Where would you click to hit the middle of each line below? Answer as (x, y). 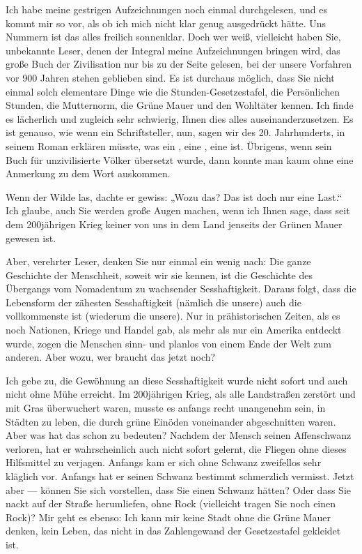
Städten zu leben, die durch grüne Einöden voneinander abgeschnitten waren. (171, 421)
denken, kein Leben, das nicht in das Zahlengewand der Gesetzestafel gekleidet (173, 531)
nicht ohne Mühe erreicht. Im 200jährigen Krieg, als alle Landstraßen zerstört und (181, 394)
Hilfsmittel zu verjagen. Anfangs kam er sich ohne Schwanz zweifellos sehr (164, 462)
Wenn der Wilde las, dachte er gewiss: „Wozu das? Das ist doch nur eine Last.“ (174, 196)
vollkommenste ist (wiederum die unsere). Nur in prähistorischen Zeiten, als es (173, 316)
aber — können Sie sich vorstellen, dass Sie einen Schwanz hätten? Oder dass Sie (178, 489)
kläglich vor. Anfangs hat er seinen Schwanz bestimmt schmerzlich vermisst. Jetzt (180, 476)
